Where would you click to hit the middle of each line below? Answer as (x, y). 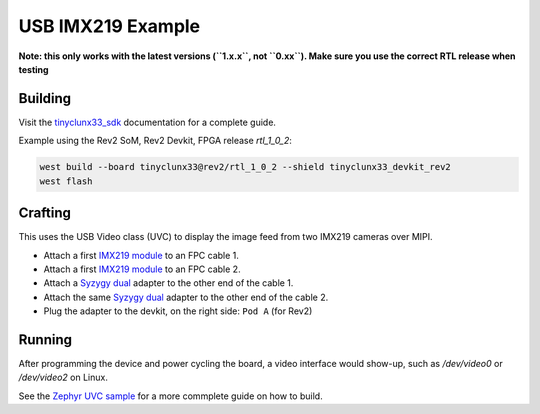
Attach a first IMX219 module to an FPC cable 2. (142, 269)
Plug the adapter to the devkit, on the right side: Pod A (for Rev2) (178, 311)
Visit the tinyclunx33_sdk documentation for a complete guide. (147, 122)
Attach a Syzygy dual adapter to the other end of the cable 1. (168, 283)
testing (33, 69)
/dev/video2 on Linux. (63, 377)
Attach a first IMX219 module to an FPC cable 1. (141, 255)
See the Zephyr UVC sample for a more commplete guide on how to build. (171, 396)
